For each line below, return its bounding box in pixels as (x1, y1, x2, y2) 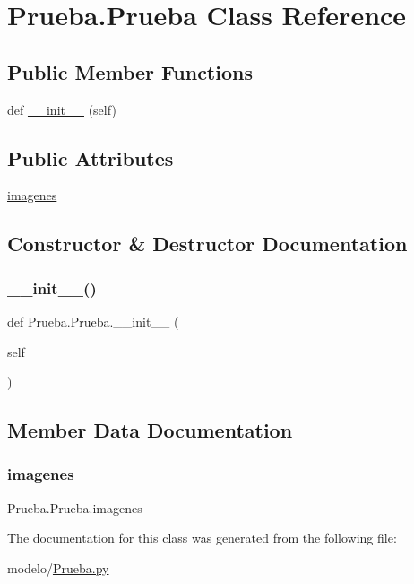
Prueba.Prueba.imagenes (7, 498, 142, 517)
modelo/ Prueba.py (7, 558, 109, 577)
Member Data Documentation (7, 416, 293, 444)
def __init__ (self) (7, 100, 116, 118)
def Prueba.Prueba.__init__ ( (7, 311, 179, 330)
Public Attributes (7, 144, 174, 171)
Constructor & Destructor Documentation (7, 230, 408, 257)
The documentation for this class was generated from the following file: (7, 528, 397, 547)
